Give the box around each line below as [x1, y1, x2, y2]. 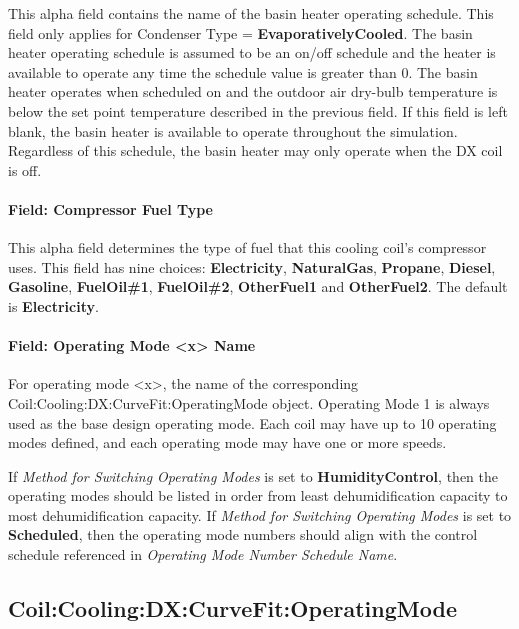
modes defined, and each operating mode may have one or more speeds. [8, 432, 447, 453]
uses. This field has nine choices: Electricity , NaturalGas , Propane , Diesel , [8, 256, 496, 277]
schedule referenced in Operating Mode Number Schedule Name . [8, 544, 398, 565]
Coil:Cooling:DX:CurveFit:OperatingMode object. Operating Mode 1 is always [8, 392, 490, 413]
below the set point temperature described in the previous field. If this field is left [8, 100, 508, 121]
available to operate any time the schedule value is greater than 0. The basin [8, 61, 478, 82]
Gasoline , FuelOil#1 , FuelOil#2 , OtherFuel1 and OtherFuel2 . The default [8, 276, 508, 297]
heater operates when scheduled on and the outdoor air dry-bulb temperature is [8, 81, 498, 102]
